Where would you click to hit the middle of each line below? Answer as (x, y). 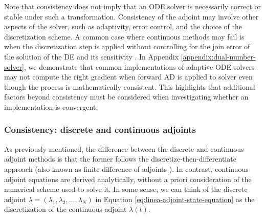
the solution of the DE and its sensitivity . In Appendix (92, 56)
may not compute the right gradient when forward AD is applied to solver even (128, 77)
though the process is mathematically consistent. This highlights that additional (130, 86)
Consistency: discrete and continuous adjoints (100, 130)
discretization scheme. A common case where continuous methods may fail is (124, 36)
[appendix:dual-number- (218, 56)
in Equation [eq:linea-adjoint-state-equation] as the (175, 199)
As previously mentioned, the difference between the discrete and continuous (124, 148)
